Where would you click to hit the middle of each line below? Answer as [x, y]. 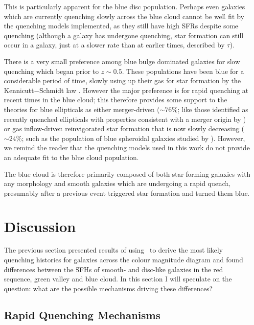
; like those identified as [213, 109]
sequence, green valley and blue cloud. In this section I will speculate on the [118, 279]
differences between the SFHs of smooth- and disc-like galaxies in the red [114, 269]
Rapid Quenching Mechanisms [82, 314]
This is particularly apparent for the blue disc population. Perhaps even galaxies [125, 6]
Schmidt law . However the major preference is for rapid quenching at [144, 90]
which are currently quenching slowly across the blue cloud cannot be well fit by [124, 16]
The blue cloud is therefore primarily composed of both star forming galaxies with [127, 174]
